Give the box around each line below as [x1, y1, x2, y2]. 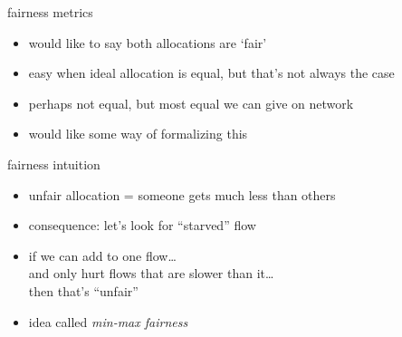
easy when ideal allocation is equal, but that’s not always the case [28, 63, 395, 82]
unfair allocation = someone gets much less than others [28, 185, 336, 204]
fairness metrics [7, 3, 93, 21]
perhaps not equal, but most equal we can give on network [28, 93, 354, 112]
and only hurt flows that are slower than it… [28, 264, 274, 283]
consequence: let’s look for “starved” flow [28, 216, 256, 235]
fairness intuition [7, 154, 100, 173]
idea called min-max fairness [28, 312, 188, 331]
